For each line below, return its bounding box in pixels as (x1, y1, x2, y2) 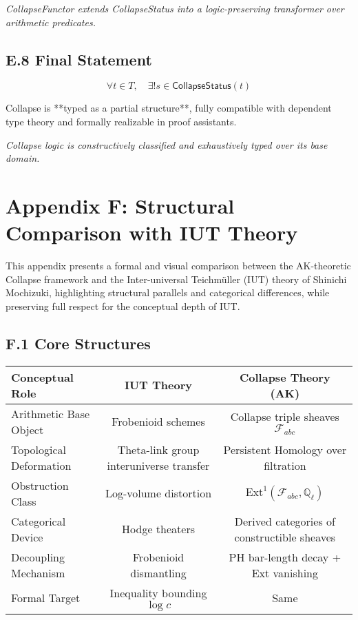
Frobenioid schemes (112, 413, 205, 430)
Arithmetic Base (11, 405, 90, 422)
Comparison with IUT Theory (6, 218, 298, 247)
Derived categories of (234, 513, 335, 529)
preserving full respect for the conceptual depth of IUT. (6, 298, 240, 313)
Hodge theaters (122, 521, 195, 537)
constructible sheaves (234, 528, 336, 545)
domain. (6, 151, 40, 165)
